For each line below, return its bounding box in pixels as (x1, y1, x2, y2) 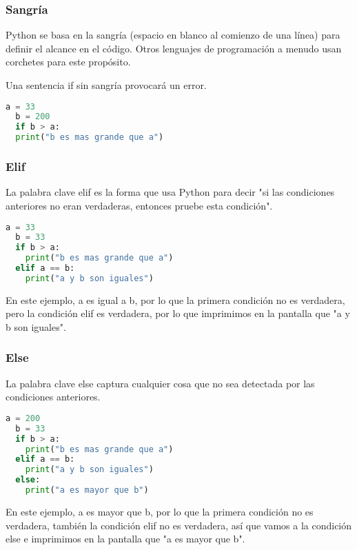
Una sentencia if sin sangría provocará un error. (6, 78, 207, 92)
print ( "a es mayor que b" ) (25, 485, 149, 496)
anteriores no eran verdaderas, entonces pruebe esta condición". (6, 198, 273, 212)
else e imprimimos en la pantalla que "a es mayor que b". (6, 531, 245, 546)
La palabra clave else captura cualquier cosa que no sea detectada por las (6, 376, 315, 390)
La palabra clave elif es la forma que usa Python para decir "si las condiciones (6, 185, 335, 199)
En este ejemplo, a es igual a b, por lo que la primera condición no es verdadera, (6, 292, 345, 307)
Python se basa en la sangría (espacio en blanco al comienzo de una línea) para (6, 28, 340, 42)
